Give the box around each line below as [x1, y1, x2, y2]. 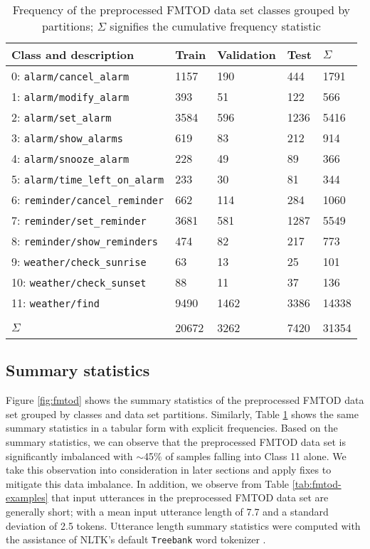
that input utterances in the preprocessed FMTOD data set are [51, 490, 329, 505]
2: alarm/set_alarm [11, 109, 112, 125]
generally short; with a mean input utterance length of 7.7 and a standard [6, 503, 329, 518]
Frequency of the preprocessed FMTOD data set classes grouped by [12, 1, 351, 18]
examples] [6, 490, 48, 505]
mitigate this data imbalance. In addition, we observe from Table [6, 476, 290, 491]
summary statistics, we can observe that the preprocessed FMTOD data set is [6, 434, 346, 449]
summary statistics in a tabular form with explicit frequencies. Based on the [6, 420, 338, 435]
